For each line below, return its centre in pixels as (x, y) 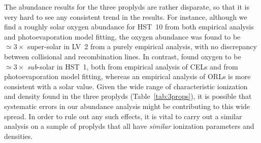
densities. (19, 136)
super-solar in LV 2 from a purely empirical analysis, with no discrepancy (142, 46)
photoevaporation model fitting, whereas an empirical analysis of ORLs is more (127, 76)
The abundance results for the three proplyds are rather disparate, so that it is (127, 7)
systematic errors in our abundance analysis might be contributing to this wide (127, 106)
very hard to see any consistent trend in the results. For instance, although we (126, 16)
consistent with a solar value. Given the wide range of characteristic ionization (126, 86)
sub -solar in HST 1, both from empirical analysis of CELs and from (133, 66)
